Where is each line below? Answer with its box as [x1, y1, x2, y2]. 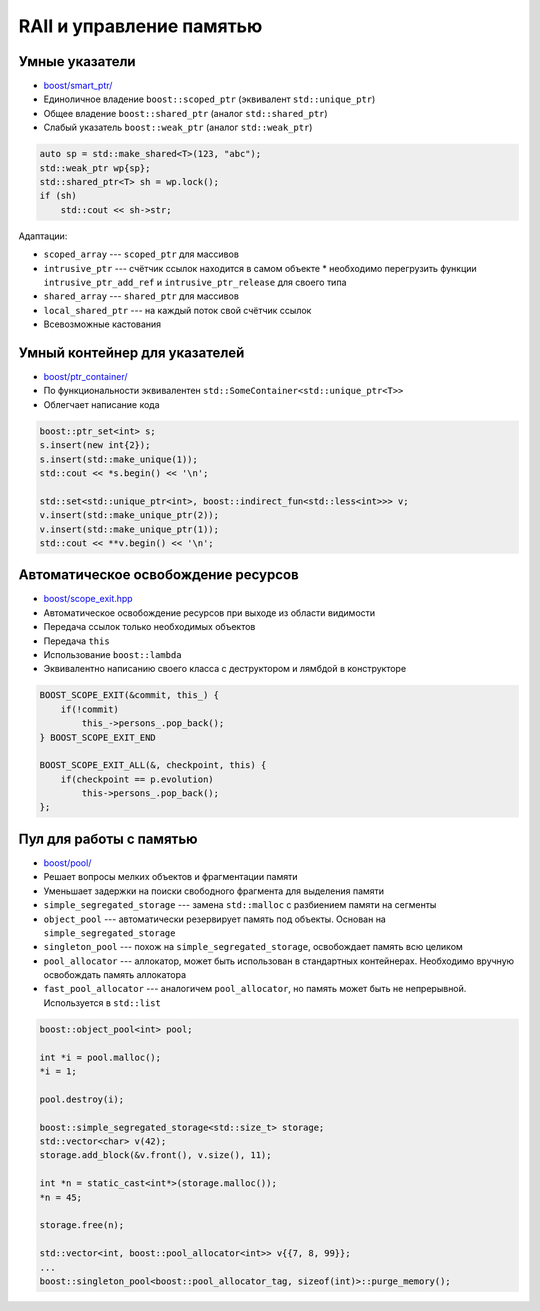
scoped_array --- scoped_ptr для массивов [43, 248, 240, 260]
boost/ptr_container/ [43, 371, 129, 383]
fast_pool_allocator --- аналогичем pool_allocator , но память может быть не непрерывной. [43, 983, 467, 995]
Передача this [43, 635, 110, 647]
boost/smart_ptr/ [43, 80, 113, 92]
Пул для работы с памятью [18, 830, 199, 847]
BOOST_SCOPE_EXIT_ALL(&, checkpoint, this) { [39, 760, 267, 771]
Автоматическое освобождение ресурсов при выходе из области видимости [43, 606, 376, 619]
